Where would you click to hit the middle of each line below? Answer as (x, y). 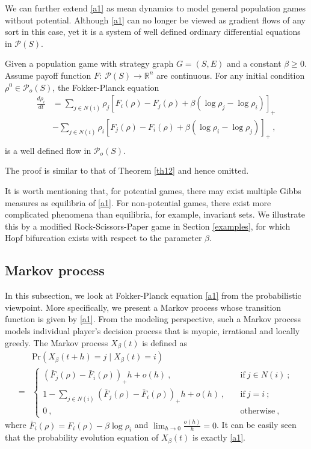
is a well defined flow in (48, 150)
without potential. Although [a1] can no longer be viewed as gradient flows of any (155, 20)
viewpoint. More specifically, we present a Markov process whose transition (143, 307)
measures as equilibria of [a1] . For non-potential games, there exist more (138, 202)
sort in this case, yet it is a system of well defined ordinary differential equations (153, 32)
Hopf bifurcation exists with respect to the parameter (103, 238)
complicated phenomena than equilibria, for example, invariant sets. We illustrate (155, 214)
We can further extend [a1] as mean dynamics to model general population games (155, 8)
